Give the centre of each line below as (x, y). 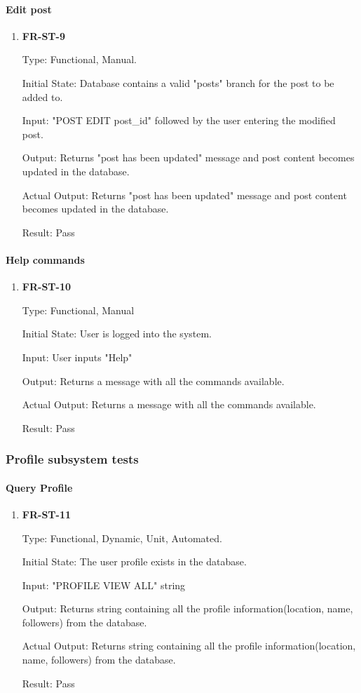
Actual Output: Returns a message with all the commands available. (169, 404)
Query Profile (39, 487)
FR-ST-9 (43, 35)
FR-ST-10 (46, 287)
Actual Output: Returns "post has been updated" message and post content (184, 195)
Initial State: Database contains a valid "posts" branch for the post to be (178, 82)
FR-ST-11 (46, 514)
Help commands (45, 259)
